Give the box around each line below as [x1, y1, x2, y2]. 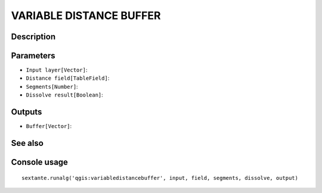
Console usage [11, 157, 69, 167]
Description [11, 32, 56, 42]
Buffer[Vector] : [26, 123, 72, 130]
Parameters [11, 51, 55, 61]
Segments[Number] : [26, 83, 78, 90]
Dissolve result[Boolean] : [26, 91, 104, 98]
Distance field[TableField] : [26, 74, 110, 82]
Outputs [11, 107, 42, 117]
